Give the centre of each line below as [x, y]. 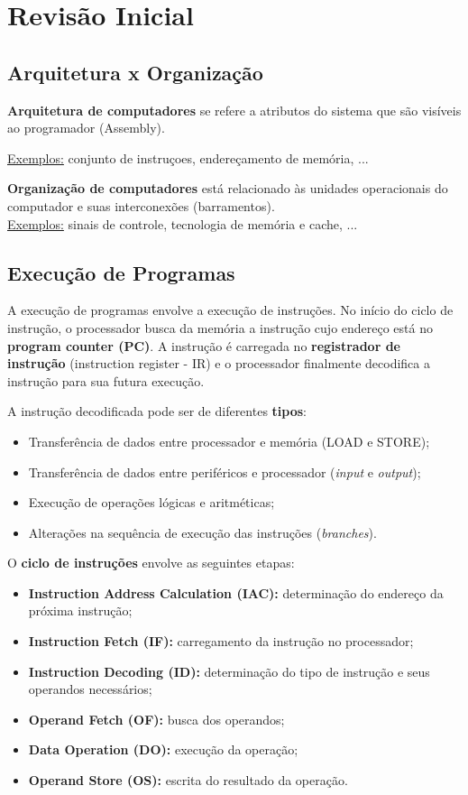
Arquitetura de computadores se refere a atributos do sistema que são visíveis [234, 110]
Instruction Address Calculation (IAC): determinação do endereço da [236, 592]
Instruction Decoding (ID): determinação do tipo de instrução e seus [229, 671]
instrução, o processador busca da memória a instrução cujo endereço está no [220, 327]
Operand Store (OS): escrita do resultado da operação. [188, 780]
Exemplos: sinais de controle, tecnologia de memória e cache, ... [183, 223]
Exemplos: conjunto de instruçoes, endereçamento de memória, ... [188, 157]
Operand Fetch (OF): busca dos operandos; [156, 719]
